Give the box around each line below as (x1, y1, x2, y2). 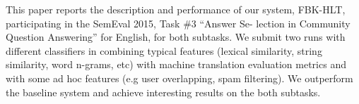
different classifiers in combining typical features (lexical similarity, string (6, 43, 322, 58)
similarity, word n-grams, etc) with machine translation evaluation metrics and (6, 57, 346, 72)
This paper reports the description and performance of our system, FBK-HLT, (6, 2, 346, 16)
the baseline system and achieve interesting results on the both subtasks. (6, 84, 321, 99)
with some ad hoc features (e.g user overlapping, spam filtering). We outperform (6, 70, 353, 85)
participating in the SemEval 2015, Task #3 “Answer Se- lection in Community (6, 15, 351, 30)
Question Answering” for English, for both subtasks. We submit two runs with (6, 30, 346, 44)
